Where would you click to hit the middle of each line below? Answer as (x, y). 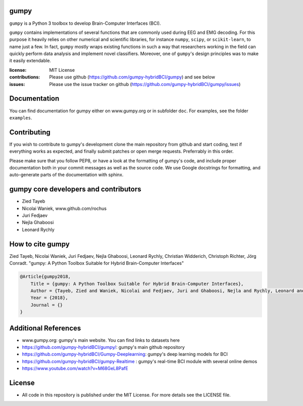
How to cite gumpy (40, 244)
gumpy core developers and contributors (75, 189)
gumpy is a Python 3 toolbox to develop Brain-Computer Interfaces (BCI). (85, 23)
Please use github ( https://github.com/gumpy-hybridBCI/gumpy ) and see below (132, 77)
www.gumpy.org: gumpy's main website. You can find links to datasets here (101, 340)
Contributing (30, 132)
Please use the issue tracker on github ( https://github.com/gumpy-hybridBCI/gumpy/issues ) (145, 84)
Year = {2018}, (49, 298)
